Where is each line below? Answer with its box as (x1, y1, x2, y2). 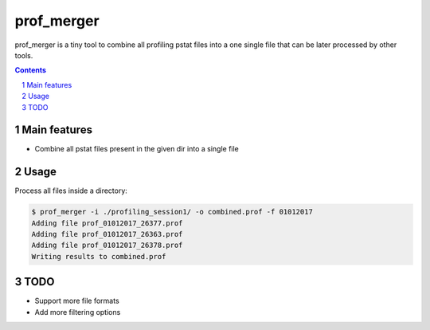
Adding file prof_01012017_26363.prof (31, 230, 183, 239)
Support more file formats (34, 296, 119, 306)
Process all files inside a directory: (14, 186, 127, 195)
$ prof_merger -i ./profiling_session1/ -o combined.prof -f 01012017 (31, 207, 314, 217)
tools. (14, 50, 33, 60)
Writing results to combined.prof (31, 252, 166, 261)
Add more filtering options (34, 307, 121, 316)
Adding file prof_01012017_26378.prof (31, 241, 183, 250)
